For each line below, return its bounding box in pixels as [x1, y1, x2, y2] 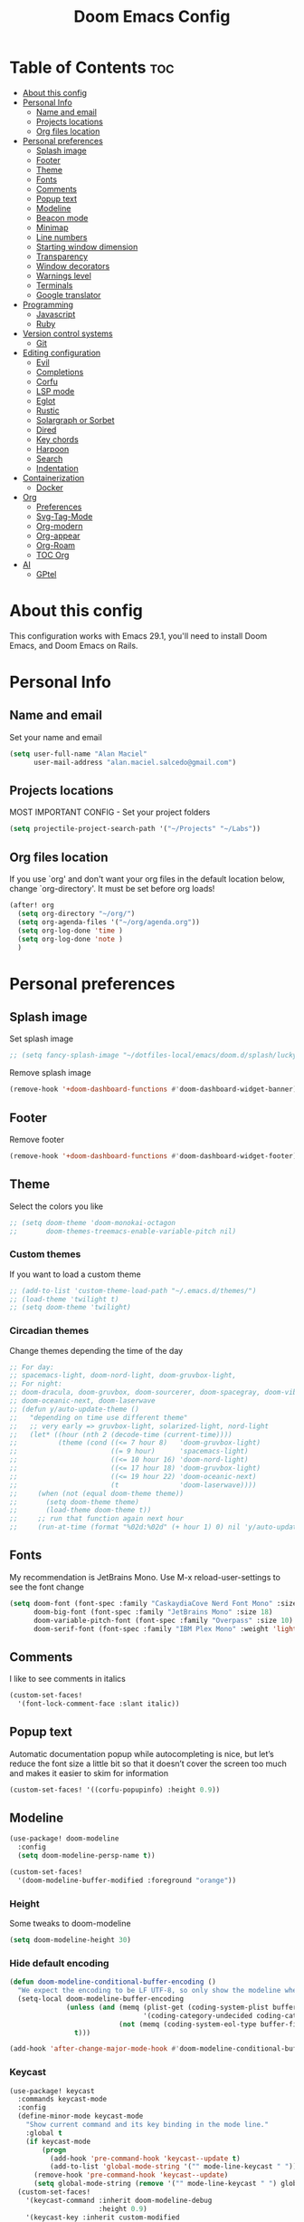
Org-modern [35, 520, 83, 531]
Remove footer [9, 1134, 65, 1145]
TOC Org [35, 549, 70, 560]
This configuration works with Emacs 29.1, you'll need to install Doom [9, 630, 268, 641]
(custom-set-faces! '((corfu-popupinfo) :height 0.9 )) [9, 1785, 221, 1794]
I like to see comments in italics [9, 1674, 127, 1685]
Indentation [35, 462, 79, 473]
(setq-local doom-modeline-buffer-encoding [17, 1995, 184, 2004]
